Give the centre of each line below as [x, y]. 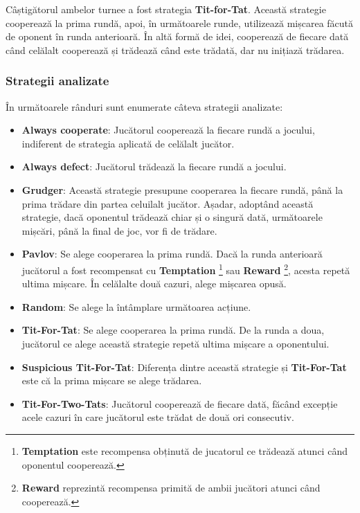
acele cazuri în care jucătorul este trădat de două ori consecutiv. [158, 417]
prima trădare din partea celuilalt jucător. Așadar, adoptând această [168, 203]
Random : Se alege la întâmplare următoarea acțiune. [136, 306]
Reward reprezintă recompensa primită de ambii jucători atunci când [171, 488]
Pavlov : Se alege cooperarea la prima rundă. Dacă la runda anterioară [172, 254]
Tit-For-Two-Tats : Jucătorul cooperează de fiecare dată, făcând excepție [180, 403]
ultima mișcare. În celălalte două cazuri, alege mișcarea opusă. [154, 283]
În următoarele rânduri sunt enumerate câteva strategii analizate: [144, 106]
